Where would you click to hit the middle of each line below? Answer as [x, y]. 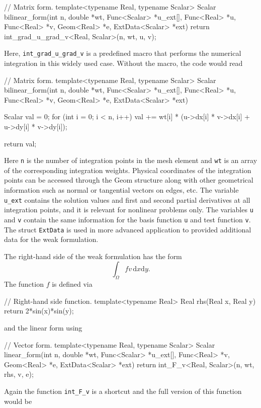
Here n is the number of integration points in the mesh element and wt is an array [131, 160]
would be [18, 401]
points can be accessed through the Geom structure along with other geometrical [129, 180]
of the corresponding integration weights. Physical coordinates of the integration [128, 170]
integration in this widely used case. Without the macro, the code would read [123, 63]
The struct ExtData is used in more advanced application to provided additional [128, 229]
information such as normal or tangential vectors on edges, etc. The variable [121, 190]
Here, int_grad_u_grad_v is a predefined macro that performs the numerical [123, 53]
